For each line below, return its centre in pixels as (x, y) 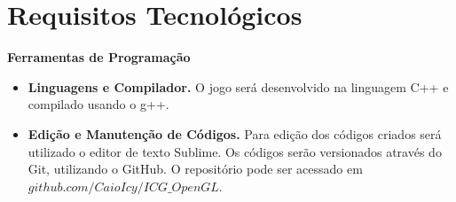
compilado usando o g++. (98, 104)
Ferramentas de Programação (99, 57)
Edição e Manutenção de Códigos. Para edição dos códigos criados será (235, 133)
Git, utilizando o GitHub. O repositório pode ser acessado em (195, 169)
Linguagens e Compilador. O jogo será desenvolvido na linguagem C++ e (238, 86)
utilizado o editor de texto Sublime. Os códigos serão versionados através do (235, 151)
